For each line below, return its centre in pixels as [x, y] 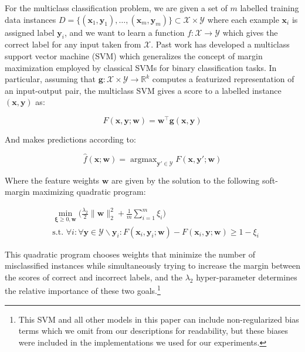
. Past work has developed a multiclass [220, 44]
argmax [143, 159]
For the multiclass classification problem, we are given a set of [116, 8]
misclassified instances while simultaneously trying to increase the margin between [152, 265]
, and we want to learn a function [124, 32]
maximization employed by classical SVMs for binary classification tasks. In [141, 67]
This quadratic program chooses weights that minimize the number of [130, 254]
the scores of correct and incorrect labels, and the [94, 277]
